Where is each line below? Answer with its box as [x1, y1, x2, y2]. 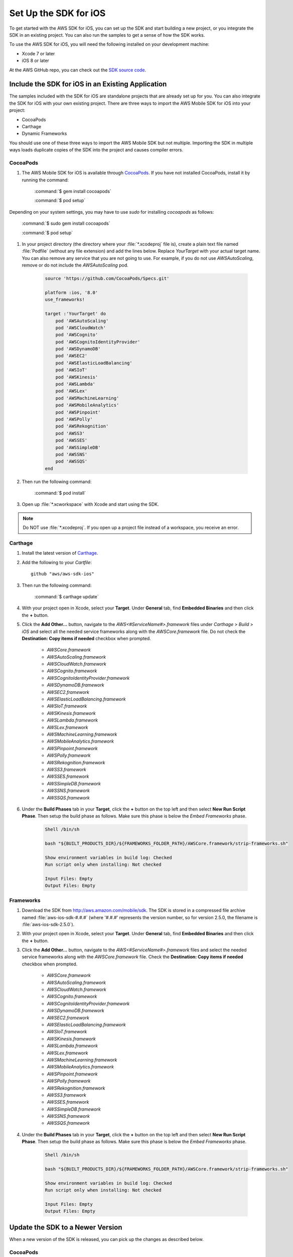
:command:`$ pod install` [34, 490, 86, 496]
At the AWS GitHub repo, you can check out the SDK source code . [9, 67, 146, 73]
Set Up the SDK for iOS [9, 8, 106, 19]
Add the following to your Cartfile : [22, 559, 92, 565]
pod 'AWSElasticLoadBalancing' [55, 360, 132, 366]
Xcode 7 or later [22, 50, 55, 56]
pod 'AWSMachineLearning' [55, 395, 119, 401]
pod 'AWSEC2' [55, 353, 88, 359]
